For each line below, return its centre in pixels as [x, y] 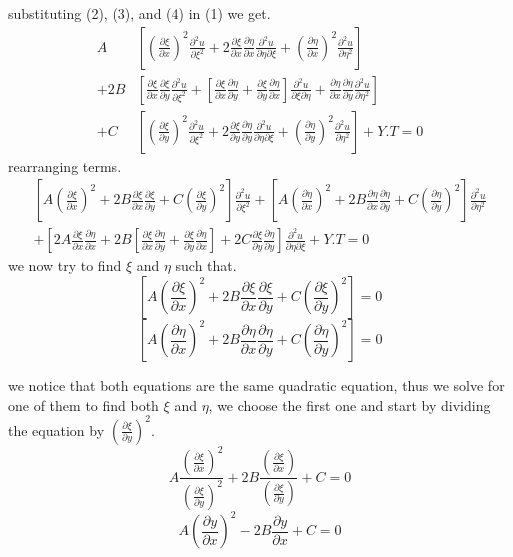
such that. [206, 265]
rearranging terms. [65, 165]
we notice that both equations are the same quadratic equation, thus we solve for [256, 385]
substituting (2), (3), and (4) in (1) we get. [139, 13]
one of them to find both [83, 404]
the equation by [56, 429]
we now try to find [65, 265]
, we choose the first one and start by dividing [349, 404]
